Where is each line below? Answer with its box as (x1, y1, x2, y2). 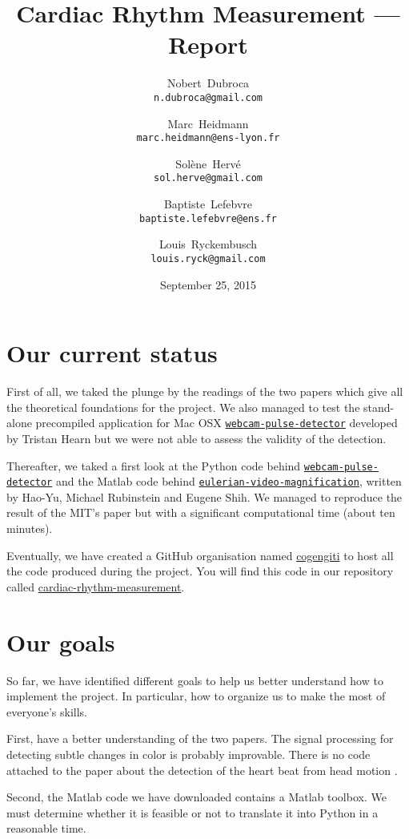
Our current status (6, 337, 218, 369)
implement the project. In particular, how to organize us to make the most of (6, 688, 386, 704)
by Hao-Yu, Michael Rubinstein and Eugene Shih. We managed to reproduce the (6, 488, 403, 505)
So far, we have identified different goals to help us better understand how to (6, 672, 383, 688)
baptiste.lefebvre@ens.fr (139, 212, 277, 224)
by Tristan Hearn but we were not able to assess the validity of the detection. (6, 430, 387, 446)
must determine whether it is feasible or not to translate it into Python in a (6, 804, 379, 821)
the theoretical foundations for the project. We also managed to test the (6, 398, 360, 415)
